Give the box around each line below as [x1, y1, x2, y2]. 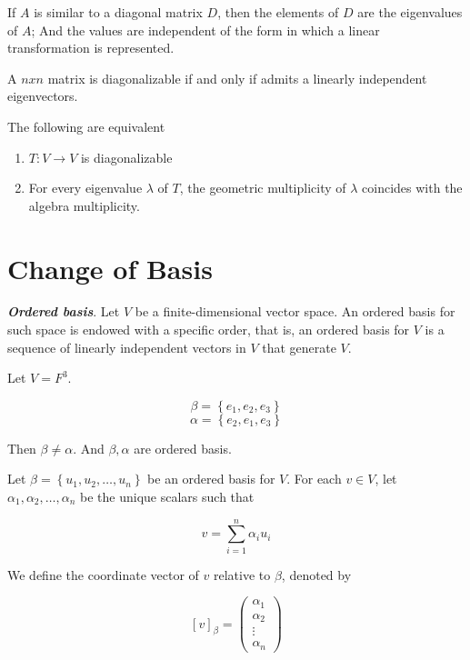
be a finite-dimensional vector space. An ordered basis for [135, 302, 455, 321]
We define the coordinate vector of [7, 565, 199, 584]
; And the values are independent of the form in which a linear [31, 20, 380, 39]
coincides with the [362, 178, 463, 197]
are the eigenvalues [357, 3, 463, 21]
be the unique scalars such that [80, 487, 255, 506]
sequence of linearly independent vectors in [7, 337, 246, 356]
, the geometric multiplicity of [179, 178, 346, 197]
